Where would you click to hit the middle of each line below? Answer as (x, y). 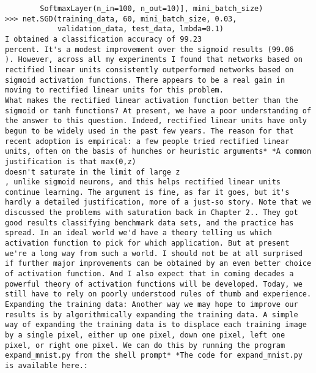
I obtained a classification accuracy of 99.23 (104, 39)
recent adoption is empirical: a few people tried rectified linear (147, 141)
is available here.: (47, 365)
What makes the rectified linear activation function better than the (152, 100)
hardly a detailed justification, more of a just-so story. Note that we (158, 202)
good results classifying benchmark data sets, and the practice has (149, 223)
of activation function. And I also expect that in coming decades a (149, 274)
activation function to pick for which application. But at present (147, 243)
